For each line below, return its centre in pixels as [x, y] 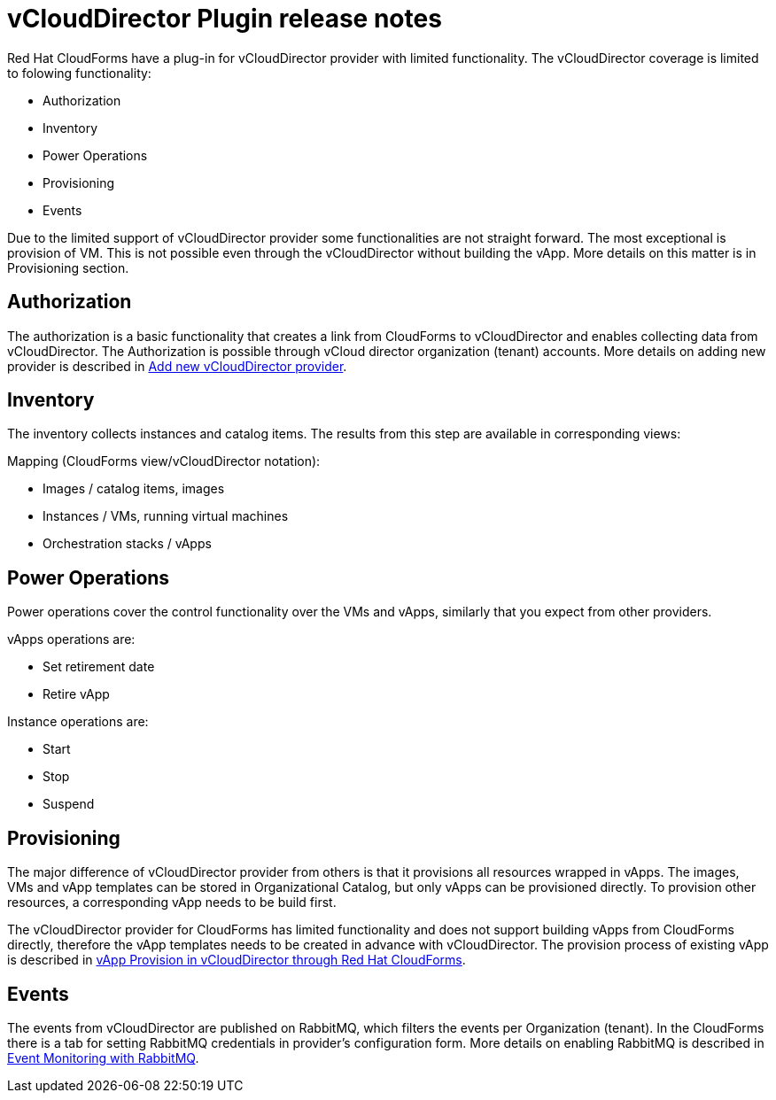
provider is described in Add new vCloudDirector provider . [177, 366]
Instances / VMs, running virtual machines [166, 516]
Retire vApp [76, 694]
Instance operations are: [78, 722]
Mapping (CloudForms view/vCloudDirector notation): [164, 461]
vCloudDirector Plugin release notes [225, 19]
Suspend [69, 804]
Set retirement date [99, 667]
